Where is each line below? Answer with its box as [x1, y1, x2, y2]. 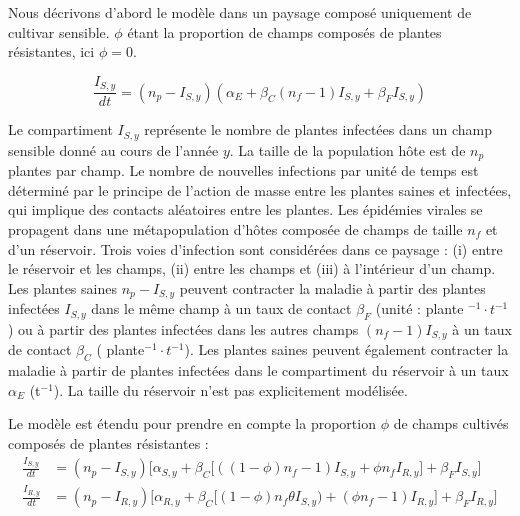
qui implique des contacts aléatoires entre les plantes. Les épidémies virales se [8, 199, 483, 220]
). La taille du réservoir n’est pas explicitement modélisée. [53, 379, 408, 400]
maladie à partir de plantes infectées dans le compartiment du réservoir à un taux [8, 360, 509, 381]
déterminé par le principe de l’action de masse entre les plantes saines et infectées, [8, 179, 512, 200]
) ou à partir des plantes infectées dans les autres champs [8, 318, 359, 339]
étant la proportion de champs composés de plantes [127, 21, 442, 42]
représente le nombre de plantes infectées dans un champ [144, 119, 492, 140]
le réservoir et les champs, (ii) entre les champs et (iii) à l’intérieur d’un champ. [8, 258, 496, 279]
